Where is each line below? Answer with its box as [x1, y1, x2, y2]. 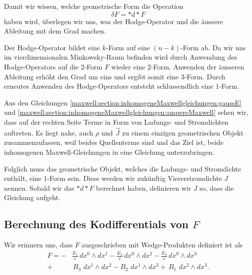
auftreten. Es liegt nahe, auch [4, 127, 93, 137]
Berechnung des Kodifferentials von [4, 216, 189, 232]
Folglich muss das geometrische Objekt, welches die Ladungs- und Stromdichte [4, 163, 241, 173]
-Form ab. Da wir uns [180, 42, 246, 52]
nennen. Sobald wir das [4, 182, 74, 193]
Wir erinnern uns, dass [4, 240, 73, 250]
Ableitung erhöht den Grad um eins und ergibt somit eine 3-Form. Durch [4, 71, 225, 81]
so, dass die [199, 182, 234, 193]
